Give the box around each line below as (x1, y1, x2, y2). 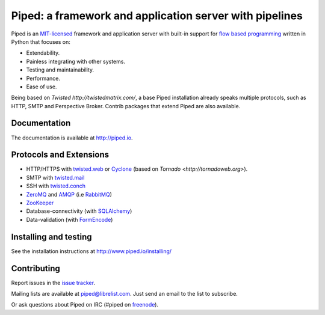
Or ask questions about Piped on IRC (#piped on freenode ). (11, 301, 159, 308)
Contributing (11, 263, 60, 274)
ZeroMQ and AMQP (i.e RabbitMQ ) (26, 191, 113, 198)
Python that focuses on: (11, 38, 70, 45)
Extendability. (26, 49, 60, 57)
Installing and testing (11, 231, 93, 242)
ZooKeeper (26, 199, 54, 207)
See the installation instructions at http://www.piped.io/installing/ (11, 247, 172, 255)
